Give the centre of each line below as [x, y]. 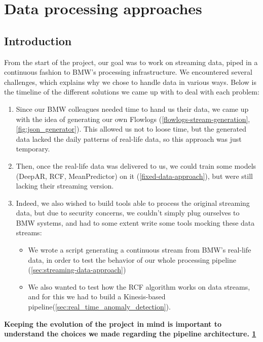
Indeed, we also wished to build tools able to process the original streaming [133, 203]
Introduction [38, 40]
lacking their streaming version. [65, 186]
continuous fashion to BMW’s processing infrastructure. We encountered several [128, 72]
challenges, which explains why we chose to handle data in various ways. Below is [130, 82]
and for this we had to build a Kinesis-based [97, 297]
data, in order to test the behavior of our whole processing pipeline [132, 259]
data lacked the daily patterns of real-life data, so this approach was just [129, 138]
